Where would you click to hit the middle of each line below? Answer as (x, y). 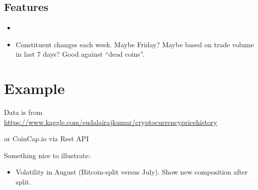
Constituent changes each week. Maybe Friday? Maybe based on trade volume (135, 44)
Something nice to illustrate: (47, 155)
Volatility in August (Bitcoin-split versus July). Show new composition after (132, 172)
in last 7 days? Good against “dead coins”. (80, 54)
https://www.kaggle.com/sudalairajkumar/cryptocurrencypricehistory (111, 122)
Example (35, 88)
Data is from (23, 112)
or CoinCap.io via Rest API (46, 139)
